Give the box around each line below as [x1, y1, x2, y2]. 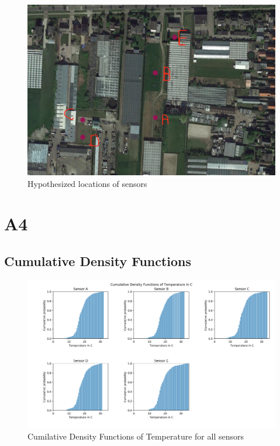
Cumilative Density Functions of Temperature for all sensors [27, 430, 244, 442]
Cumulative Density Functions [4, 252, 192, 270]
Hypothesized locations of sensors [27, 177, 147, 189]
